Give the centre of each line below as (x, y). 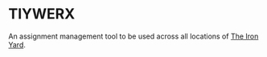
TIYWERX (42, 14)
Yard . (17, 44)
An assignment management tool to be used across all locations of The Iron (133, 36)
